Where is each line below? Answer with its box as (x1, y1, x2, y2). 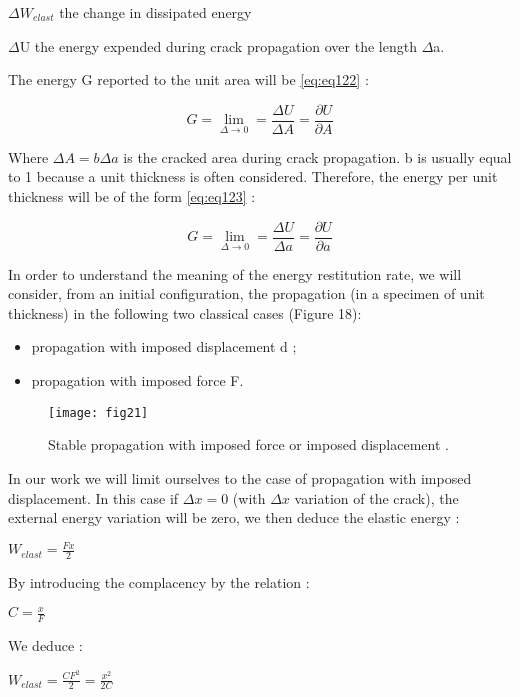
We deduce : (8, 634, 83, 655)
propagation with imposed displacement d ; (31, 336, 297, 357)
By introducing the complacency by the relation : (8, 572, 310, 593)
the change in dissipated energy (59, 2, 252, 22)
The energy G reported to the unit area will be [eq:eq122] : (8, 69, 369, 90)
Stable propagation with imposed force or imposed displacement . (48, 434, 449, 455)
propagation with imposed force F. (31, 370, 244, 391)
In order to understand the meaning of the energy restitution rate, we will (8, 263, 462, 284)
